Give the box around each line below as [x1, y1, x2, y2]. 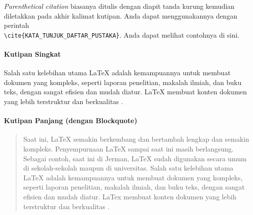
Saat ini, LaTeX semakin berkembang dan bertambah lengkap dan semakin [23, 134, 250, 144]
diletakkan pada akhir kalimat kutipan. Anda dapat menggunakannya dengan [4, 10, 237, 21]
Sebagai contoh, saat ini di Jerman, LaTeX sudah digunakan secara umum [23, 153, 247, 163]
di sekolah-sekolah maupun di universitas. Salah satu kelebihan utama [23, 163, 233, 173]
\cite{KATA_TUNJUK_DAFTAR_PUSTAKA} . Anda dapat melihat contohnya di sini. [4, 29, 239, 40]
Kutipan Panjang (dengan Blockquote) [4, 115, 138, 126]
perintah [4, 20, 29, 30]
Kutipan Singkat [4, 49, 61, 59]
